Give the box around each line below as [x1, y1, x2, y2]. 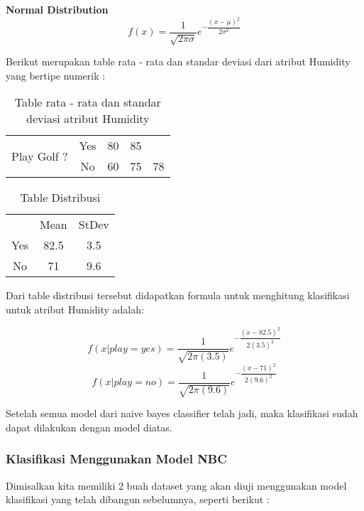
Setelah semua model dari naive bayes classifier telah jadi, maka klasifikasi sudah [6, 406, 358, 421]
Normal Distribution [6, 2, 109, 16]
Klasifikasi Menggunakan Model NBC [6, 450, 227, 468]
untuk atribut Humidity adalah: [6, 301, 144, 316]
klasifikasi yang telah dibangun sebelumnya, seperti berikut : [6, 492, 270, 507]
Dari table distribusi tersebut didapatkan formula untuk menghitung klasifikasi [6, 288, 350, 303]
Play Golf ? [11, 147, 68, 164]
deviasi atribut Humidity [26, 110, 150, 127]
